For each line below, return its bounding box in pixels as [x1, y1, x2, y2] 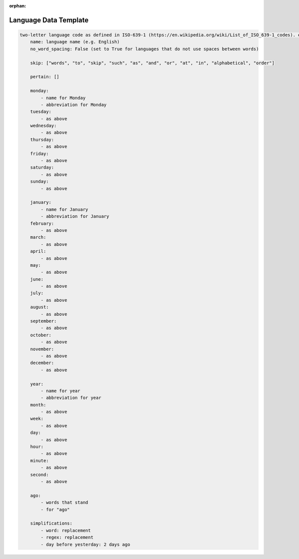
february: [30, 220, 54, 226]
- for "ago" [40, 507, 70, 512]
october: [30, 332, 52, 338]
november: [30, 346, 54, 352]
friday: [30, 151, 49, 157]
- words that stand [40, 500, 88, 506]
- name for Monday [40, 95, 86, 101]
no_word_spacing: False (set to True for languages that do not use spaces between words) [30, 46, 259, 52]
